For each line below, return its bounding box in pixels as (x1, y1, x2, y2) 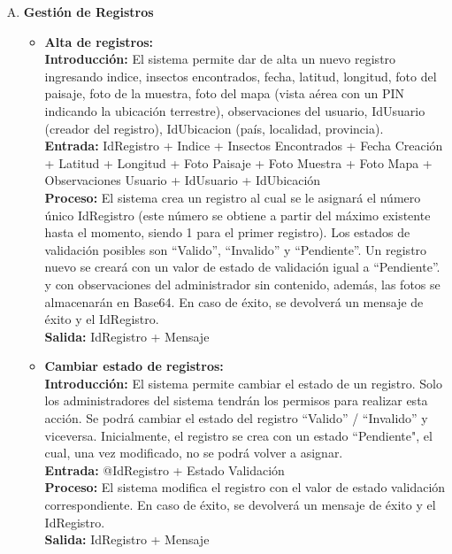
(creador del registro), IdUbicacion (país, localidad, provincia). (44, 119, 384, 137)
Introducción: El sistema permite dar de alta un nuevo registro (44, 50, 396, 68)
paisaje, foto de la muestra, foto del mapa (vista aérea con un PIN (44, 84, 405, 103)
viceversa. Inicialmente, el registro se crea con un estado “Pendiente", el (44, 426, 433, 444)
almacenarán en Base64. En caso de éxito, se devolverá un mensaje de (44, 292, 424, 311)
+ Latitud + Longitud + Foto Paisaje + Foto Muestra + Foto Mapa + (44, 153, 433, 172)
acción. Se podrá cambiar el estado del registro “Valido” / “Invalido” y (44, 409, 428, 427)
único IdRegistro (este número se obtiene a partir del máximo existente (44, 205, 431, 224)
